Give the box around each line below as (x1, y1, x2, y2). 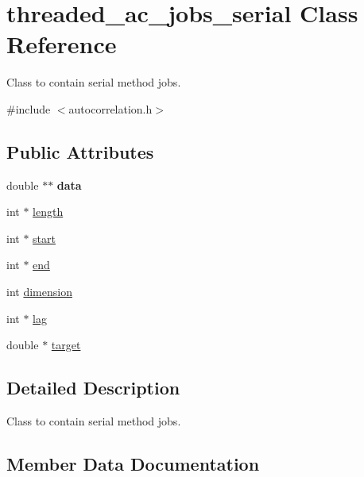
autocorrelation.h (68, 100, 153, 117)
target (51, 337, 81, 353)
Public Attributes (6, 139, 154, 163)
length (33, 203, 64, 220)
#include (6, 100, 51, 117)
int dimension (6, 283, 72, 300)
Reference (6, 28, 117, 60)
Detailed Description (6, 375, 180, 400)
